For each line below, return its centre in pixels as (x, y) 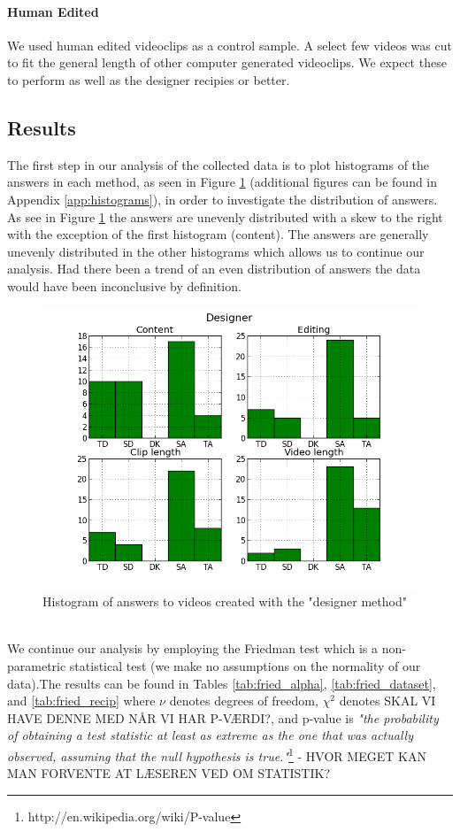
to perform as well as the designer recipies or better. (149, 79)
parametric (37, 665)
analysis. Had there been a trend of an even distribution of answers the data (214, 269)
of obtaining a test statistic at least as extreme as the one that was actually (210, 735)
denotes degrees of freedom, (244, 701)
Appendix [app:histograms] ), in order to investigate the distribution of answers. (222, 199)
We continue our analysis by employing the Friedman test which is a (193, 648)
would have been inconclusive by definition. (124, 285)
